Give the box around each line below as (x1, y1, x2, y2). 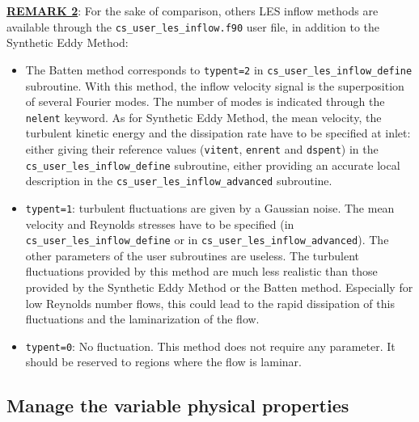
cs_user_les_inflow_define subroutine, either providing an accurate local (25, 156, 400, 173)
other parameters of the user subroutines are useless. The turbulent (25, 247, 360, 264)
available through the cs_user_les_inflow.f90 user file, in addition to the (6, 18, 380, 35)
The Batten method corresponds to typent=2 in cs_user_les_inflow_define (25, 61, 413, 78)
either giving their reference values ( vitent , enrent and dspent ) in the (25, 140, 379, 157)
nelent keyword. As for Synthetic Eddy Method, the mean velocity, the (25, 108, 382, 125)
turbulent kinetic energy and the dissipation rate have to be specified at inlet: (25, 124, 411, 141)
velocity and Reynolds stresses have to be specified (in (25, 215, 294, 232)
